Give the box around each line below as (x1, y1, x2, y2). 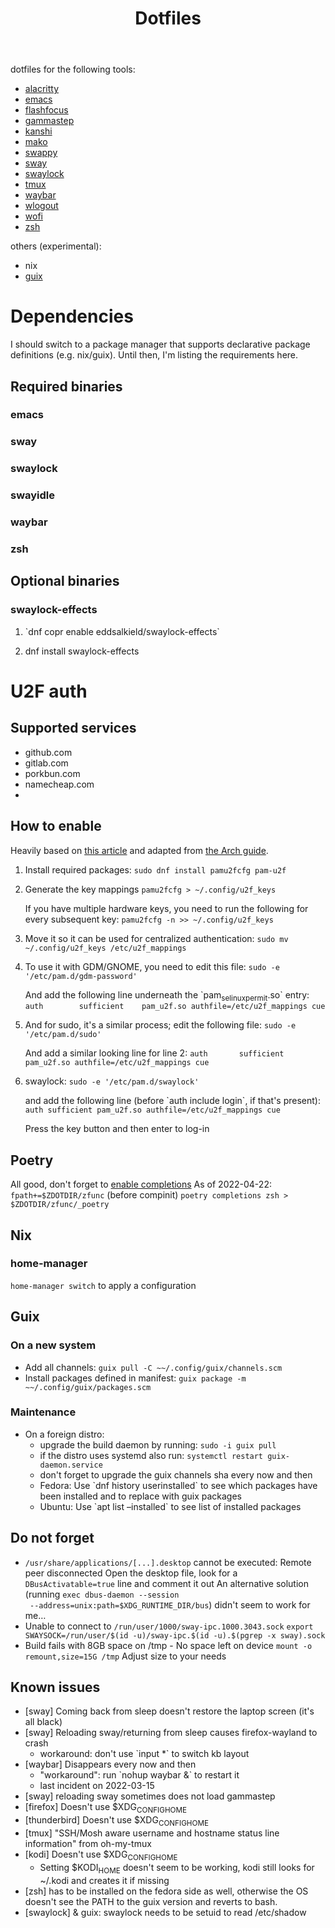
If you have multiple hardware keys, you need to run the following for (24, 902, 309, 914)
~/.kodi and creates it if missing (39, 1874, 170, 1886)
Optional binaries (10, 573, 120, 590)
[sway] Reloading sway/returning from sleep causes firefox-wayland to (24, 1727, 318, 1739)
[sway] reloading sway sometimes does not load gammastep (24, 1790, 276, 1802)
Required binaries (10, 378, 123, 395)
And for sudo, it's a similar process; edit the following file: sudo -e (24, 1019, 297, 1031)
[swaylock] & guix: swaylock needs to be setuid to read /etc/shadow (24, 1906, 307, 1918)
